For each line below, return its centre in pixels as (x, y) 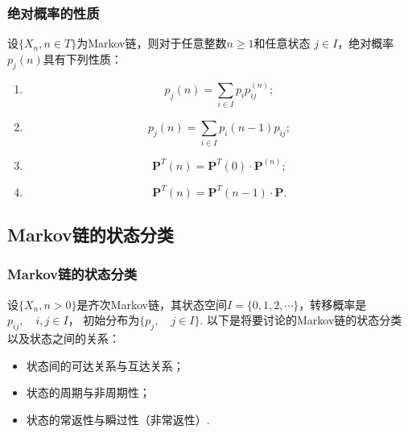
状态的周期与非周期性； (88, 392)
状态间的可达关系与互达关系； (105, 365)
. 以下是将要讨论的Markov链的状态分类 (301, 320)
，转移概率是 (333, 304)
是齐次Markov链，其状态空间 (152, 304)
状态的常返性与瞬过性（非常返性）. (118, 419)
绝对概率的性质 (54, 12)
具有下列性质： (82, 58)
